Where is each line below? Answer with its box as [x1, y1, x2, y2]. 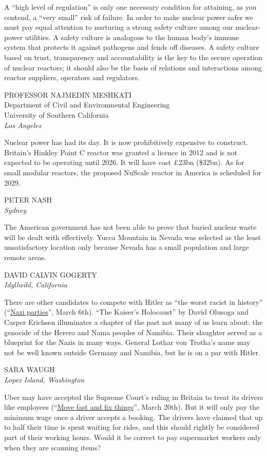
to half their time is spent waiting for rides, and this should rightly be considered [4, 422, 259, 432]
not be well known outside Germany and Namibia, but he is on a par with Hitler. [4, 346, 260, 357]
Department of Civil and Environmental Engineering [4, 99, 170, 110]
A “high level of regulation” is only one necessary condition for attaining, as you [4, 2, 257, 12]
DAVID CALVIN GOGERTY [4, 269, 97, 280]
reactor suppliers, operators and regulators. [4, 72, 140, 83]
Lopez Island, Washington [4, 374, 85, 385]
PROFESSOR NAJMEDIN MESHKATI [4, 89, 131, 100]
